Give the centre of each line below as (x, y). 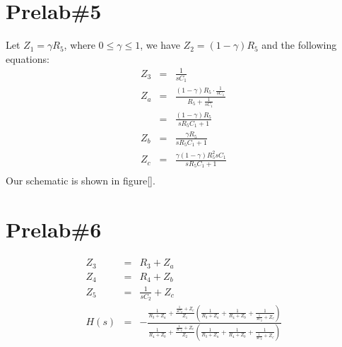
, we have (160, 45)
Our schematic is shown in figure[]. (81, 181)
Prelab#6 (54, 229)
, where (79, 45)
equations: (28, 58)
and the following (299, 45)
